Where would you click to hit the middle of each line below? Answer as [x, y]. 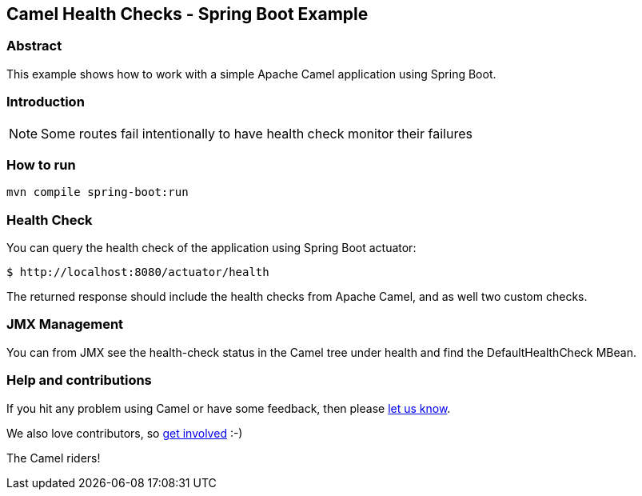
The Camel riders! [54, 458]
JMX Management [65, 324]
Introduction [46, 102]
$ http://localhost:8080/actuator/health [138, 272]
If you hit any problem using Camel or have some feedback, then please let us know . [229, 408]
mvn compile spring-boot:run [98, 192]
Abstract [34, 46]
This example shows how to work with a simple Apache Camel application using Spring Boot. [251, 74]
